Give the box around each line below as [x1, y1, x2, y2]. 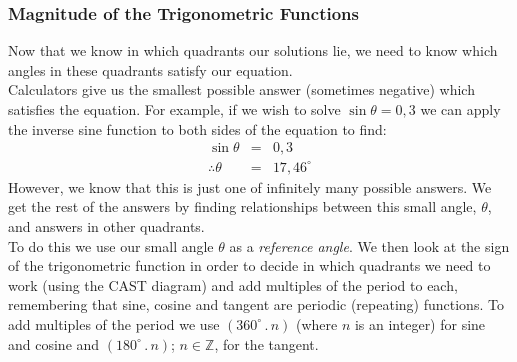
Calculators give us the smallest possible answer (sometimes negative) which [8, 79, 475, 100]
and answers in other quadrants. [8, 215, 205, 236]
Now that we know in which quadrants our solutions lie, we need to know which [8, 40, 498, 61]
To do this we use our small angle [8, 235, 214, 256]
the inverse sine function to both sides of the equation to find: [8, 118, 387, 139]
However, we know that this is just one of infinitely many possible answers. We [8, 176, 492, 197]
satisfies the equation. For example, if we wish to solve [8, 99, 341, 119]
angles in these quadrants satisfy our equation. [8, 59, 293, 80]
